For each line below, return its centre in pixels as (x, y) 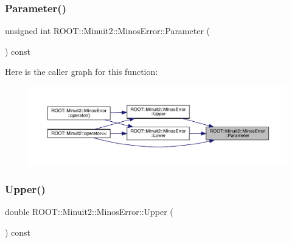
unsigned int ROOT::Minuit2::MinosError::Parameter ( (108, 31)
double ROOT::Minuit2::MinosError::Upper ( (89, 212)
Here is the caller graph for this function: (82, 72)
